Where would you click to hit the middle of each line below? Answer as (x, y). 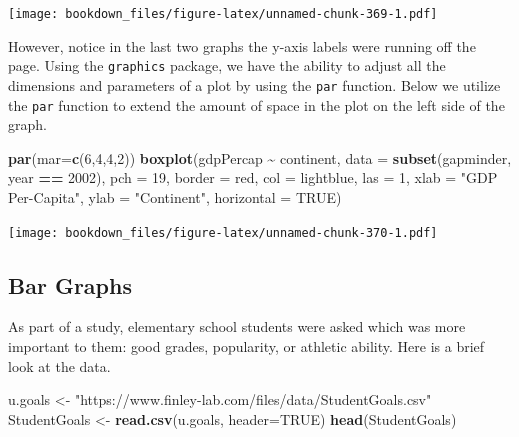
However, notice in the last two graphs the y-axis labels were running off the (242, 45)
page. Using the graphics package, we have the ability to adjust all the (227, 65)
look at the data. (59, 365)
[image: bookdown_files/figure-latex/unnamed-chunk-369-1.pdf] (223, 14)
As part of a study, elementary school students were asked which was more (237, 326)
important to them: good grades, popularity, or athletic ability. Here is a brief (246, 346)
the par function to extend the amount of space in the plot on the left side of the (256, 104)
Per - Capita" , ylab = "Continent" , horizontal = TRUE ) (175, 197)
